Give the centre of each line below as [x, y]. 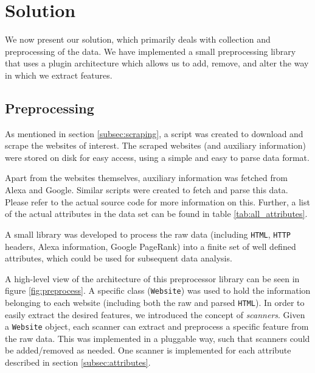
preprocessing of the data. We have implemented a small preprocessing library [151, 51]
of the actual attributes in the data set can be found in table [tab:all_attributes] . [156, 214]
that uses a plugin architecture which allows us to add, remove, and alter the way [157, 63]
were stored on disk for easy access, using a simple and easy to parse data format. [157, 157]
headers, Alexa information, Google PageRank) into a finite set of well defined [151, 246]
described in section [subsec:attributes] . [78, 362]
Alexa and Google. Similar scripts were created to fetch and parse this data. [147, 190]
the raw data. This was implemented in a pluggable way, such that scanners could [157, 338]
